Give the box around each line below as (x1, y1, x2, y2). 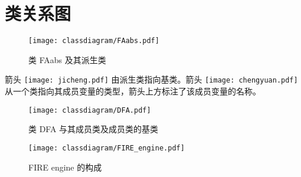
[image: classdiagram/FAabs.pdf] (28, 37, 159, 45)
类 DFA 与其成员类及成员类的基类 (28, 123, 159, 135)
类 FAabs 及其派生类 (28, 53, 106, 65)
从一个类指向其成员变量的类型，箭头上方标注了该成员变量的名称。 (5, 85, 261, 97)
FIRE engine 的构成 (28, 160, 102, 173)
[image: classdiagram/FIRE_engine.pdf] (28, 143, 185, 152)
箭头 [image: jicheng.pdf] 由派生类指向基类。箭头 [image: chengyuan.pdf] (5, 73, 298, 86)
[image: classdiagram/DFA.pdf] (28, 106, 151, 114)
